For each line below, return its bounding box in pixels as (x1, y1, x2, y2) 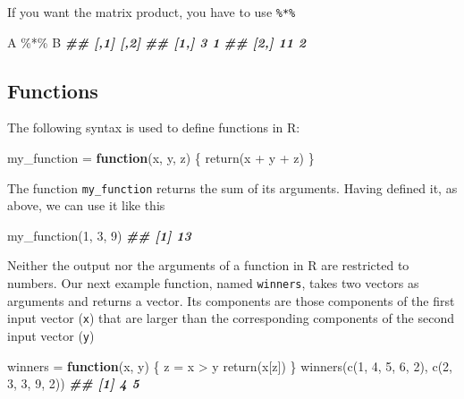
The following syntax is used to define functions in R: (7, 118, 300, 137)
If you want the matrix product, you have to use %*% (7, 3, 296, 21)
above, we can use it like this (7, 196, 165, 215)
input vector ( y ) (7, 326, 95, 344)
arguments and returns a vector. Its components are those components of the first (7, 291, 455, 310)
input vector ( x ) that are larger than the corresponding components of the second (7, 309, 454, 327)
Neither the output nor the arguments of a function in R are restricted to (7, 256, 409, 275)
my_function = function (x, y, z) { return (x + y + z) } (7, 149, 315, 167)
